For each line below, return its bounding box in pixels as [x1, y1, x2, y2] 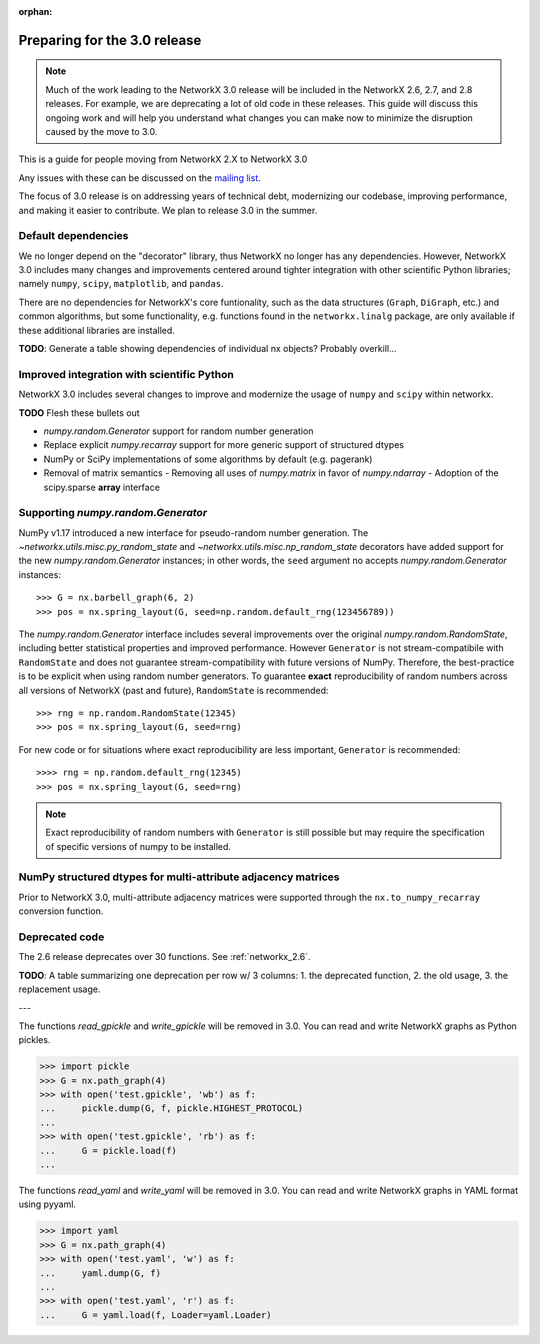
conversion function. [18, 905, 104, 917]
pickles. [18, 1034, 51, 1046]
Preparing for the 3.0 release [18, 31, 202, 49]
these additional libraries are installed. [18, 324, 175, 336]
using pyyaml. [18, 1198, 77, 1210]
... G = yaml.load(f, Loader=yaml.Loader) [39, 1309, 272, 1320]
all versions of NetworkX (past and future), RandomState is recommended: [18, 684, 329, 696]
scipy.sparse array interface [43, 481, 160, 493]
